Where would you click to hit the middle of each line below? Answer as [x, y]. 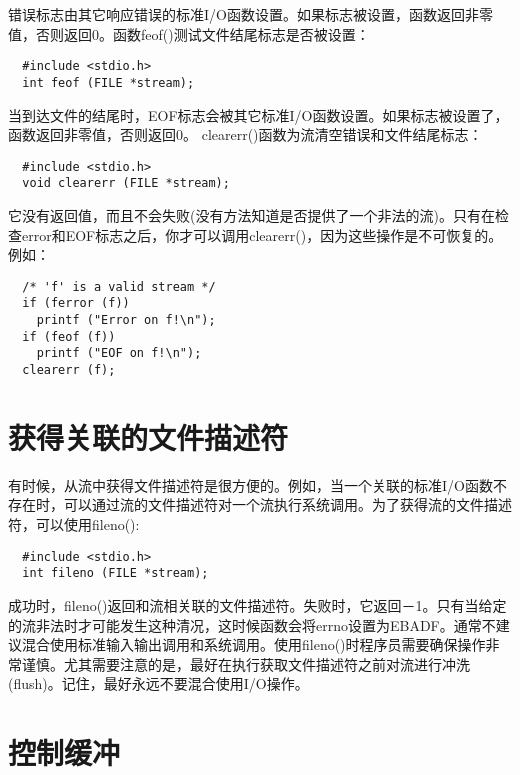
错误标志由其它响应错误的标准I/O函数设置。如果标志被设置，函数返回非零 [250, 14]
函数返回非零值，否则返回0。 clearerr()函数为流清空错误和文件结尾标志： [245, 134]
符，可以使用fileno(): [74, 524]
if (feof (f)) [69, 336]
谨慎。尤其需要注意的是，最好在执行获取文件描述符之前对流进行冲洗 [245, 663]
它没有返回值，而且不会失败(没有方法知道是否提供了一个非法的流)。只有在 [251, 215]
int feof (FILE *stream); [108, 82]
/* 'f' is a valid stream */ [119, 286]
